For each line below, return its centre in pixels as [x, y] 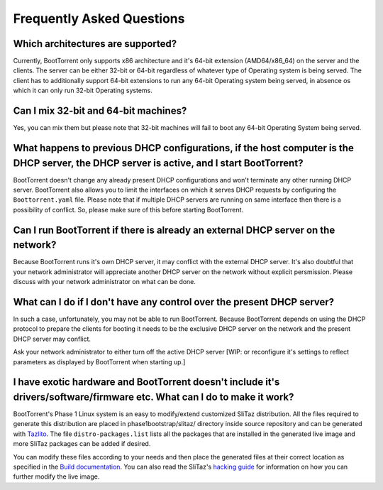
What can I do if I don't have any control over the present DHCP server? [174, 302]
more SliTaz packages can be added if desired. [82, 444]
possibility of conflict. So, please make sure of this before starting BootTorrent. [128, 209]
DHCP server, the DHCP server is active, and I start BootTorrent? [158, 163]
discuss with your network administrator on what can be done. [105, 282]
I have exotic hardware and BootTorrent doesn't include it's [146, 382]
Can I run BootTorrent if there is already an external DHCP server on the [174, 230]
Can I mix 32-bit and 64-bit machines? [100, 111]
